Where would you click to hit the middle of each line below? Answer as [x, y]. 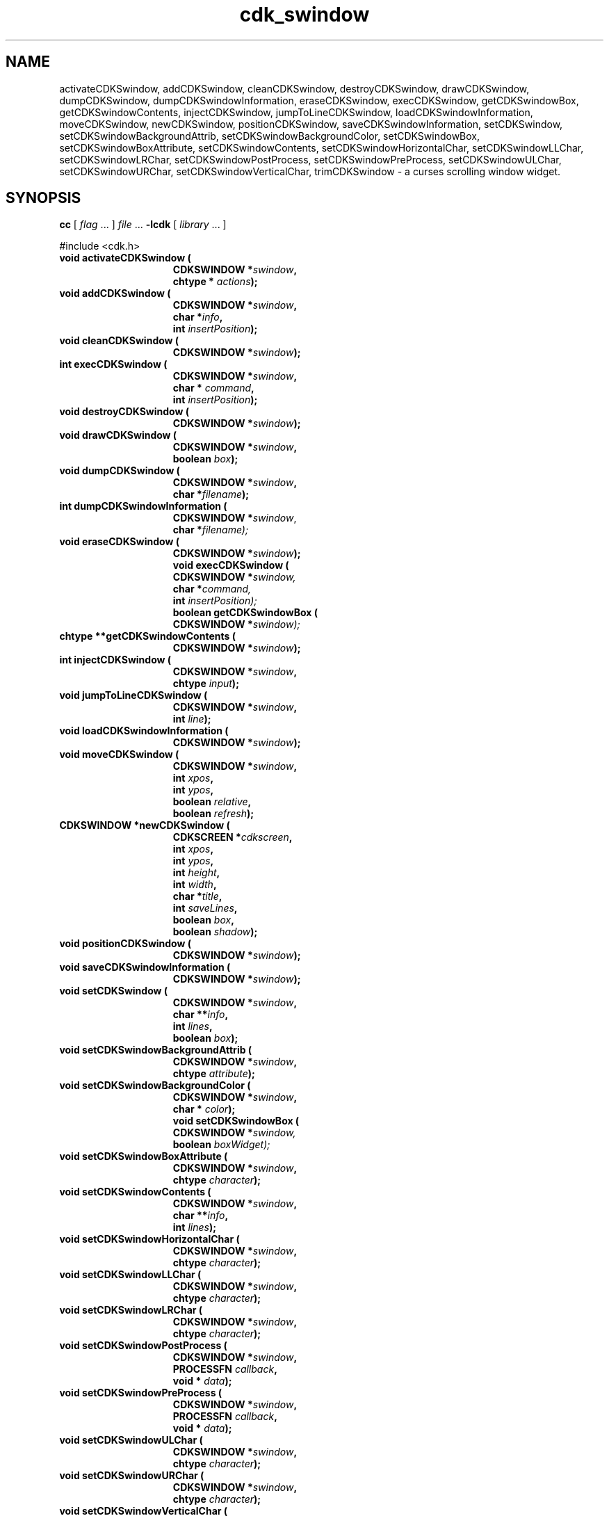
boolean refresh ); [213, 814]
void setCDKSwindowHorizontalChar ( [149, 1239]
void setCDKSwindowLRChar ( [131, 1310]
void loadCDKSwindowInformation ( [144, 731]
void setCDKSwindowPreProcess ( [141, 1393]
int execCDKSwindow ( [113, 364]
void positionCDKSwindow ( [125, 944]
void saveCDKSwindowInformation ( [145, 967]
